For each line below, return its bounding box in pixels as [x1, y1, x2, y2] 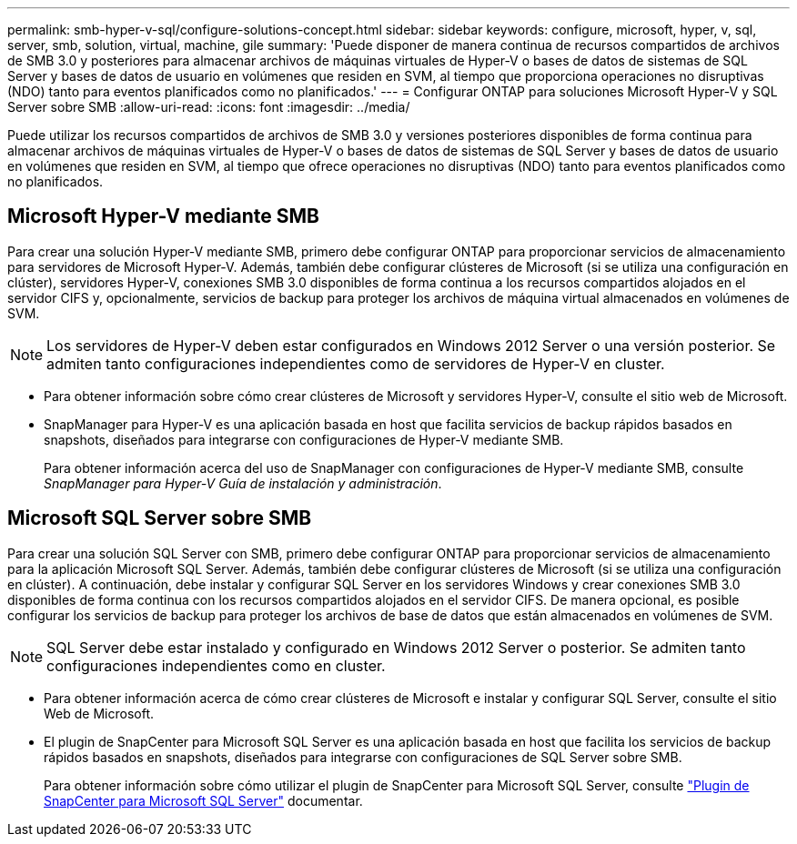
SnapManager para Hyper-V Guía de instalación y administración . [44, 475, 442, 491]
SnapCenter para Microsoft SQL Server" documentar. [44, 792, 363, 809]
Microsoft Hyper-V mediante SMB [7, 205, 320, 228]
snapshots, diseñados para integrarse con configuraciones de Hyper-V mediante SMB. [44, 431, 564, 447]
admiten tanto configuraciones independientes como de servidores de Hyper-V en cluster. [46, 354, 665, 373]
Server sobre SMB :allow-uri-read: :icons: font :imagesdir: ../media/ [7, 99, 410, 115]
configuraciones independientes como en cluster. [46, 656, 386, 675]
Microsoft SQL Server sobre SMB [7, 507, 312, 530]
